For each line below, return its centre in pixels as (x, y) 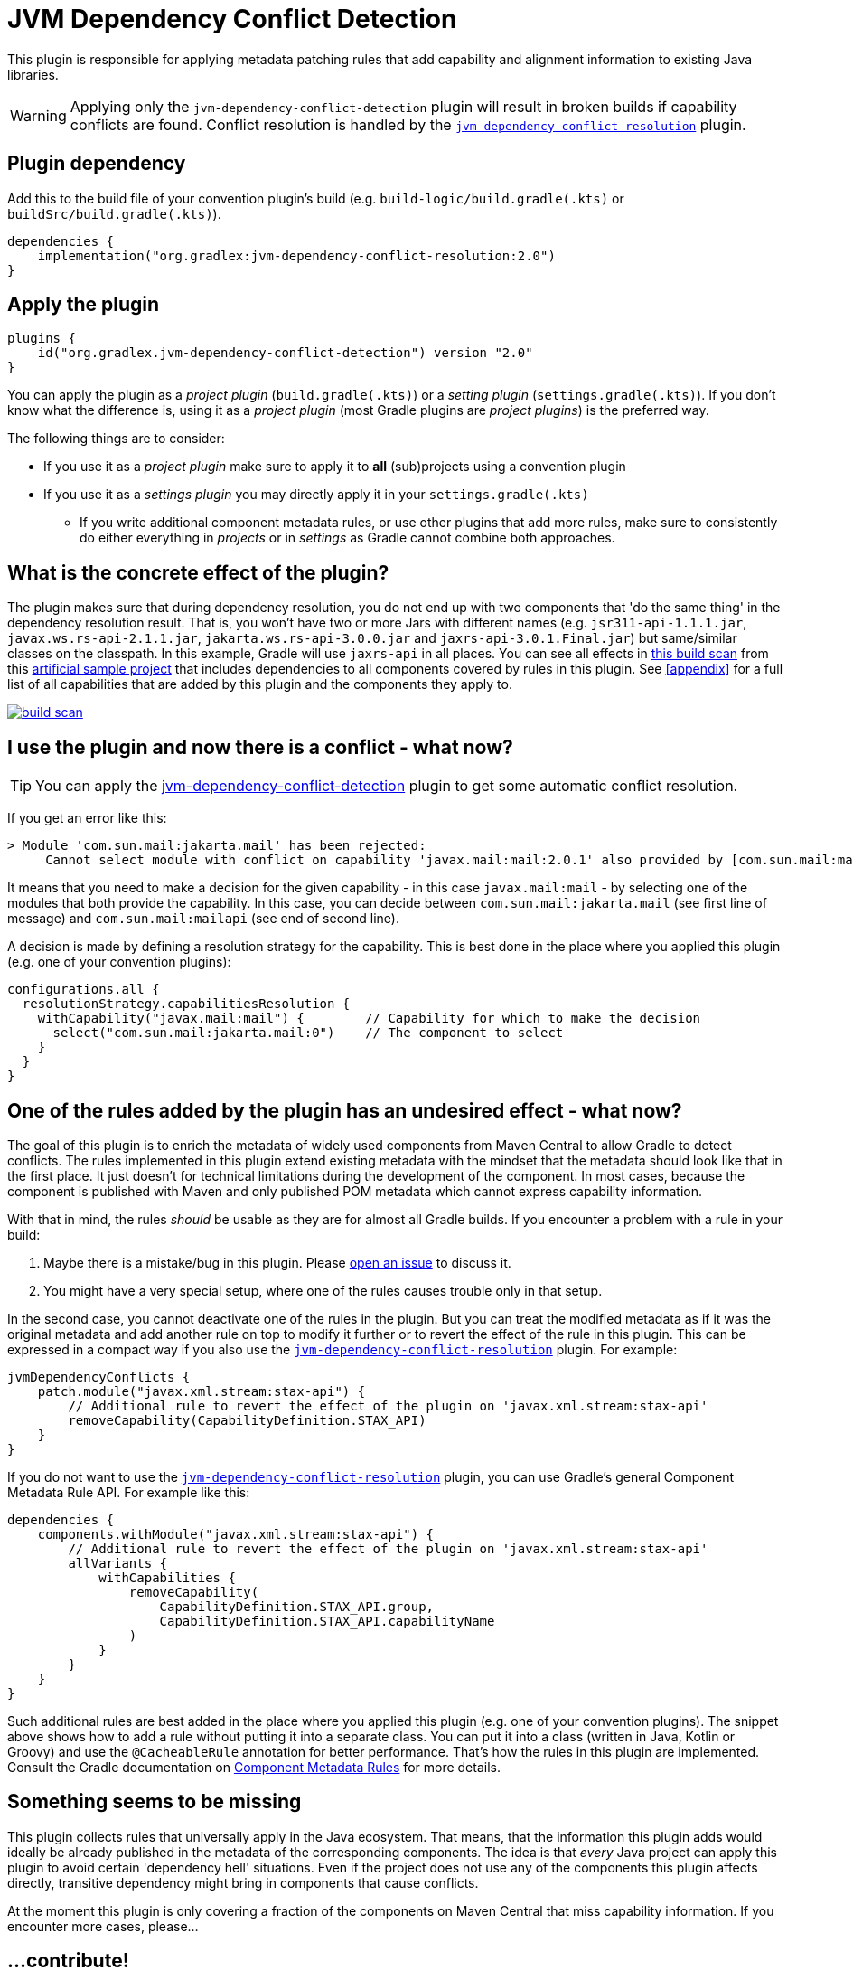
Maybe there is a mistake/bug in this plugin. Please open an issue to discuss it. (277, 1262)
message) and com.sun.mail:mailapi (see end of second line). (203, 919)
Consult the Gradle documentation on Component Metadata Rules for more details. (254, 1767)
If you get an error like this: (87, 818)
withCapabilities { (167, 1577)
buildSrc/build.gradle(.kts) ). (114, 213)
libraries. (33, 74)
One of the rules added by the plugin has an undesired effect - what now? (345, 1110)
